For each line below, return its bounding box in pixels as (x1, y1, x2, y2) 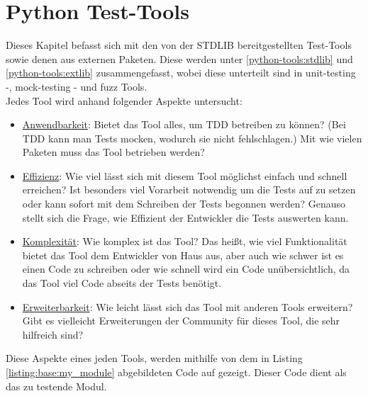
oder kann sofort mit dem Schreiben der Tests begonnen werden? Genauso (22, 196, 346, 211)
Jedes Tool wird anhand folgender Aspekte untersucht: (6, 93, 242, 108)
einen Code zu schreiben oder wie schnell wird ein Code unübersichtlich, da (22, 261, 350, 276)
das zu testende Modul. (6, 378, 107, 393)
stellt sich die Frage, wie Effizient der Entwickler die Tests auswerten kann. (22, 210, 349, 225)
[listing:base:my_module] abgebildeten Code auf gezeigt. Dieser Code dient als (6, 365, 347, 379)
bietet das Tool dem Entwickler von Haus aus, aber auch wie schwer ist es (22, 247, 344, 262)
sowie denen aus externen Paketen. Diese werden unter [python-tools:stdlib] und (6, 51, 353, 66)
